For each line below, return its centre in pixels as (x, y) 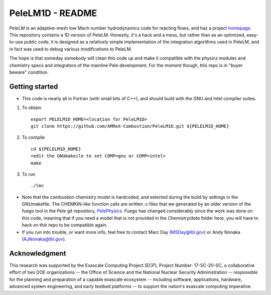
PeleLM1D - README (53, 13)
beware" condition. (29, 72)
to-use (16, 42)
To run (29, 174)
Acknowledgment (38, 253)
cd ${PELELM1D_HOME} (56, 149)
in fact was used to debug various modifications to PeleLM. (71, 49)
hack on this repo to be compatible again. (65, 225)
